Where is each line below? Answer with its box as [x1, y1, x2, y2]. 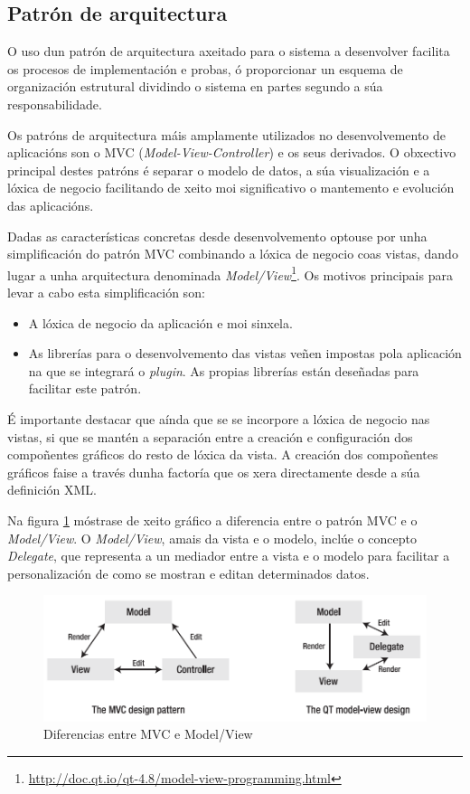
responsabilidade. [7, 94, 102, 113]
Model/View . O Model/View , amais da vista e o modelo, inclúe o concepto [7, 528, 418, 547]
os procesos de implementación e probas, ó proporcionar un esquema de [7, 59, 403, 78]
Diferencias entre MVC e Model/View [43, 724, 253, 743]
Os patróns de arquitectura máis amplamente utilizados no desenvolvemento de [7, 125, 446, 144]
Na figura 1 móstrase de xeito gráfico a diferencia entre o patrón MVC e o [7, 510, 418, 529]
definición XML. [7, 480, 97, 499]
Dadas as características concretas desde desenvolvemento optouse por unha [7, 226, 428, 245]
